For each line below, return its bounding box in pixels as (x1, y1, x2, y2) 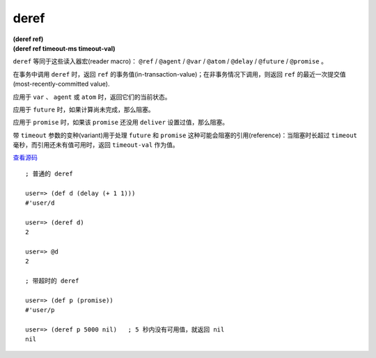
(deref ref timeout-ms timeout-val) (13, 44, 116, 52)
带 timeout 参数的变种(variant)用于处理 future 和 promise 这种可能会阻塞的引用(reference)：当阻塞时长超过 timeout (13, 131, 358, 139)
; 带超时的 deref (25, 277, 79, 285)
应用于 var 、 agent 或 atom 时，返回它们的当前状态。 (13, 93, 171, 101)
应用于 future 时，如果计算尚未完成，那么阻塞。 (13, 105, 155, 114)
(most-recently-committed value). (13, 80, 110, 88)
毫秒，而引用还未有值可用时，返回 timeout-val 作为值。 (13, 141, 179, 149)
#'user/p (25, 306, 55, 314)
